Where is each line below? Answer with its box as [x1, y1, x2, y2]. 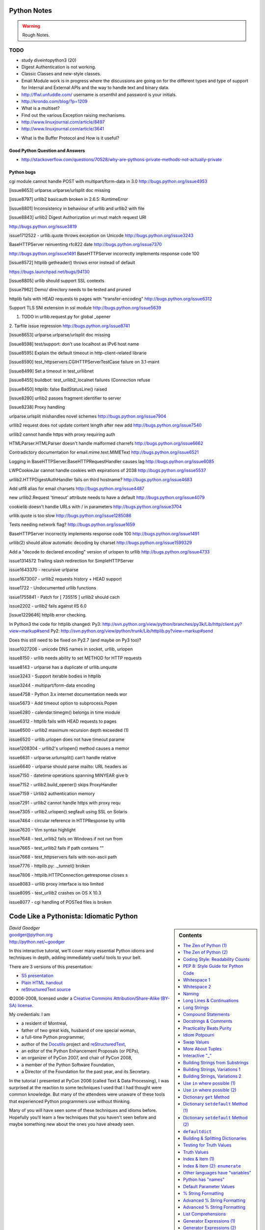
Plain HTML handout [21, 980, 63, 985]
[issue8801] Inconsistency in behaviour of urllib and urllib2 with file [9, 205, 145, 211]
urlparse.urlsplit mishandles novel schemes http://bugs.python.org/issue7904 [9, 413, 166, 419]
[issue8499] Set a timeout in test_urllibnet [9, 368, 94, 374]
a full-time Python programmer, [21, 1034, 85, 1040]
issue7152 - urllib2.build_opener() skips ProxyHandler [9, 781, 117, 787]
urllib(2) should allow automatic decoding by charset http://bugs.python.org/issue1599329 [9, 540, 192, 546]
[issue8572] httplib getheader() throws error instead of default [9, 260, 135, 266]
